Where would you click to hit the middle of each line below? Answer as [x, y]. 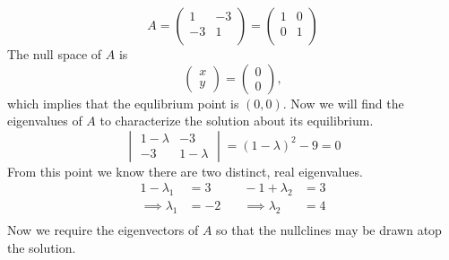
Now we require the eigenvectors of [103, 230]
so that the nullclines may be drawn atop [329, 230]
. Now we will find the [343, 103]
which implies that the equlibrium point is [123, 103]
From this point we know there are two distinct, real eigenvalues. [185, 171]
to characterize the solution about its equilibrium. [237, 121]
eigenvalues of [45, 121]
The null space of [55, 54]
